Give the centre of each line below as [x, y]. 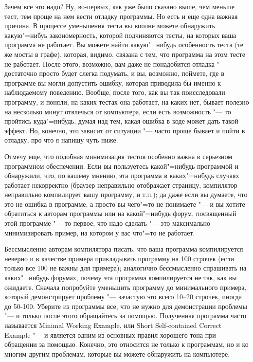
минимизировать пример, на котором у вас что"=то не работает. [100, 232]
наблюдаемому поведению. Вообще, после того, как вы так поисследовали [115, 92]
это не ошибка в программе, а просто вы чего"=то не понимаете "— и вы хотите [125, 204]
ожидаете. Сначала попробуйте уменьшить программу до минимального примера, [126, 287]
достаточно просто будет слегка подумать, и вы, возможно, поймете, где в [114, 73]
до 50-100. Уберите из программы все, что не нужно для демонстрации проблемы [126, 306]
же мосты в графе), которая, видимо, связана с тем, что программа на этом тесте [125, 54]
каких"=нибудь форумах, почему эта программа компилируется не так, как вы [121, 278]
